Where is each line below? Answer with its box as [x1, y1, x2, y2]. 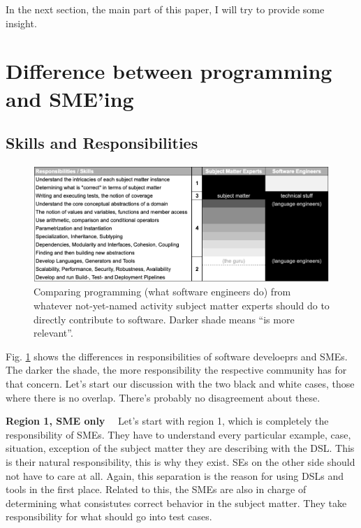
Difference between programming [6, 57, 332, 85]
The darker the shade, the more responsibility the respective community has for [6, 362, 347, 377]
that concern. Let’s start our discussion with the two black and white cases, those [6, 376, 355, 391]
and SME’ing [6, 84, 134, 112]
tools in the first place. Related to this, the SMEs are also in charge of [6, 482, 307, 497]
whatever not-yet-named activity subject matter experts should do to [34, 298, 330, 313]
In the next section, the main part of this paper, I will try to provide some [6, 2, 325, 16]
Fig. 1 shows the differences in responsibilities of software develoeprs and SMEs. [6, 349, 348, 363]
